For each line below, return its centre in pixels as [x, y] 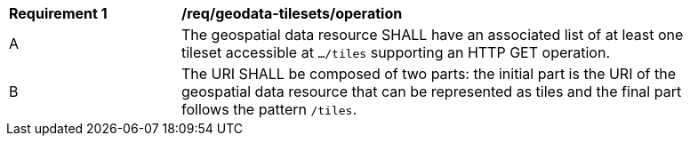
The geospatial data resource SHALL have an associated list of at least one [433, 35]
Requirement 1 [58, 13]
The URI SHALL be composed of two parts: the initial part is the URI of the [429, 74]
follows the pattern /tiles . [269, 109]
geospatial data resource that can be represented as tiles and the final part [432, 91]
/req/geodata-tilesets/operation [292, 13]
